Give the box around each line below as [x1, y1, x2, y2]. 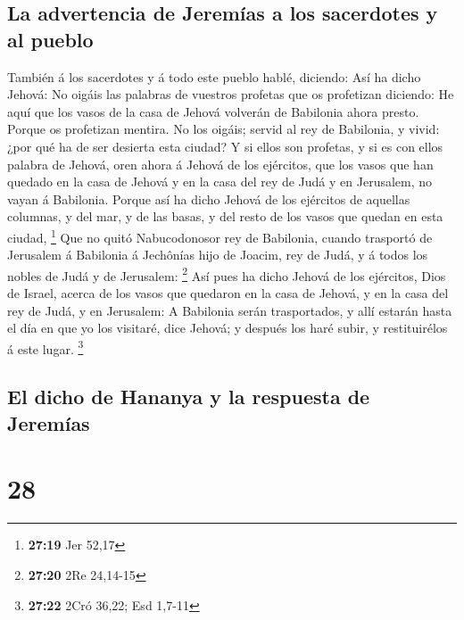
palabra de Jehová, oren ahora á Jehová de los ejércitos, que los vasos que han [7, 154, 434, 173]
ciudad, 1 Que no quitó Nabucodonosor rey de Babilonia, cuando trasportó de [7, 225, 433, 246]
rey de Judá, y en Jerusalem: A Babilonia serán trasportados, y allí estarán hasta [7, 301, 452, 319]
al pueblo [7, 25, 94, 53]
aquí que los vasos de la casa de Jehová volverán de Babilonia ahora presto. [7, 102, 419, 120]
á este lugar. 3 [7, 336, 84, 358]
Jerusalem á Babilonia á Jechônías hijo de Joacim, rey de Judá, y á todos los [7, 245, 428, 264]
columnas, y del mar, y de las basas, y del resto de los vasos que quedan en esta [7, 207, 443, 226]
